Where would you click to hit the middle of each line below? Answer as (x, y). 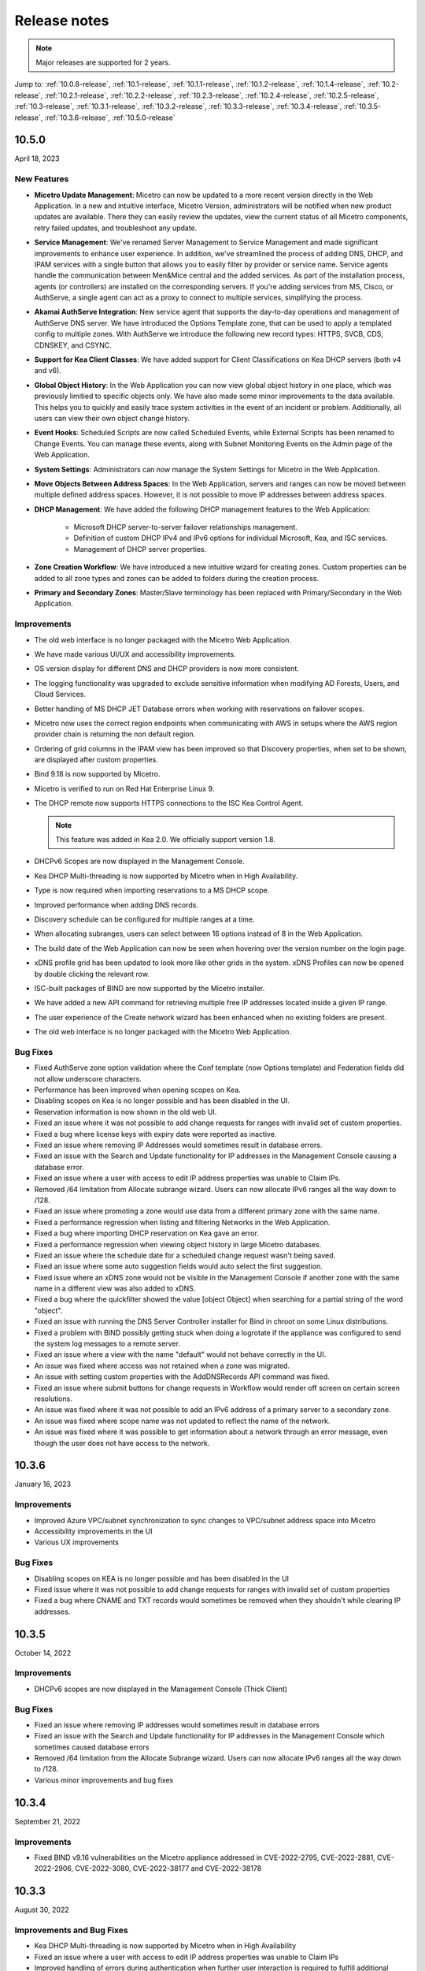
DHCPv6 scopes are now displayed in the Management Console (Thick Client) (161, 1689)
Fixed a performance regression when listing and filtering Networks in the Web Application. (182, 1222)
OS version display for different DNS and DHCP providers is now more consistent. (166, 669)
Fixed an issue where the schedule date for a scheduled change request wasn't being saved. (185, 1255)
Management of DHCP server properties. (140, 549)
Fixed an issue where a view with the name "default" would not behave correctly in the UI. (180, 1354)
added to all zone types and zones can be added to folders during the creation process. (176, 578)
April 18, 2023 (37, 158)
